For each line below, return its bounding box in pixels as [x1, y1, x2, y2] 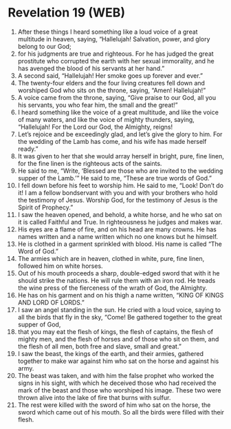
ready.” [17, 145, 38, 153]
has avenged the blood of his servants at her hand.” [17, 64, 165, 72]
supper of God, [17, 320, 61, 328]
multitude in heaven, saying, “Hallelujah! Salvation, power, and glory [17, 34, 210, 43]
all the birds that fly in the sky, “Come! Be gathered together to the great [17, 313, 223, 321]
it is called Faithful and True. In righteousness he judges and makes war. [17, 218, 223, 226]
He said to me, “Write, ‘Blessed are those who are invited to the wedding [17, 167, 223, 175]
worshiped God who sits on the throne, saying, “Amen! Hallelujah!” [17, 86, 206, 94]
